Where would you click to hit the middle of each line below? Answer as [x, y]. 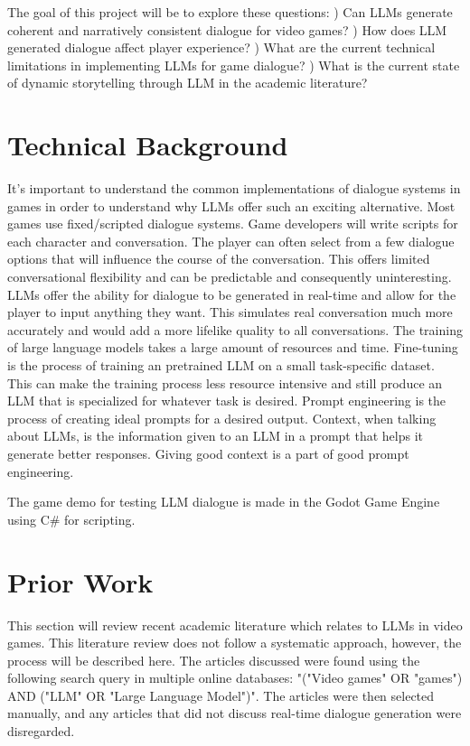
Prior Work [80, 581]
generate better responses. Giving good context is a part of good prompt [208, 453]
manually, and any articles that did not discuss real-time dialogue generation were [235, 713]
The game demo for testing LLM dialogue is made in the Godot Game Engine [224, 502]
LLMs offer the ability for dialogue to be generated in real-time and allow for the [232, 294]
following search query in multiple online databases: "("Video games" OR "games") [235, 678]
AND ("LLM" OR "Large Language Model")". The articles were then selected [221, 695]
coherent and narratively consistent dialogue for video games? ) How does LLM [227, 29]
